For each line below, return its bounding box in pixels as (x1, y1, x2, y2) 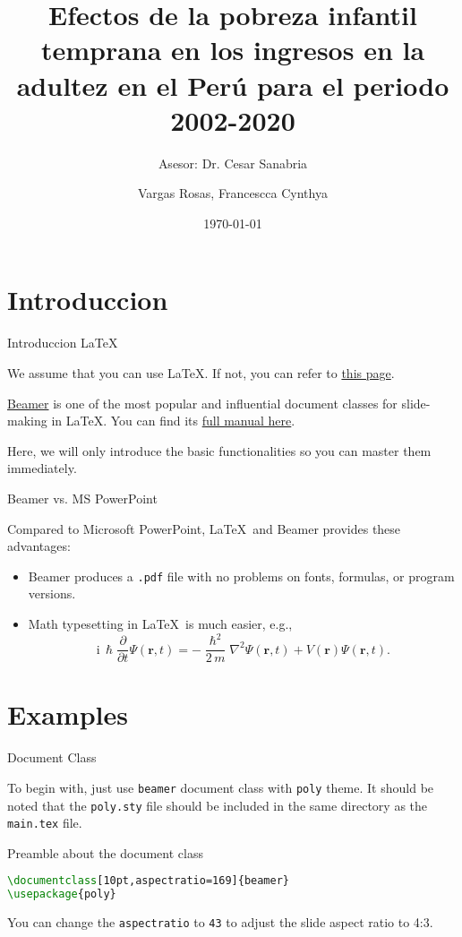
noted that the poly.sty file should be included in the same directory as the (7, 795, 428, 814)
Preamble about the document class (7, 843, 203, 862)
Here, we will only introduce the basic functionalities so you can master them (7, 441, 432, 460)
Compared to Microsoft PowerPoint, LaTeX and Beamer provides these (7, 519, 401, 537)
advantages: (7, 537, 71, 555)
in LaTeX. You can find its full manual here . (51, 411, 295, 430)
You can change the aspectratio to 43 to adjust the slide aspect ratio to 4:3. (7, 913, 433, 932)
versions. (28, 584, 76, 603)
